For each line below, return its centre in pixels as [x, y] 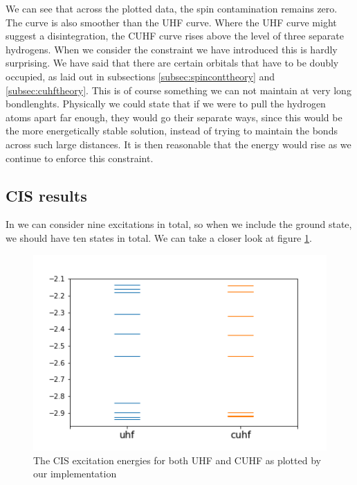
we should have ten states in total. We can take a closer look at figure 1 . [159, 237]
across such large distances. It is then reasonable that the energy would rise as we [178, 144]
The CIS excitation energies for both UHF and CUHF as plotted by [177, 460]
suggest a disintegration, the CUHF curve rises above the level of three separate [175, 36]
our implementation [75, 474]
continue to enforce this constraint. [80, 158]
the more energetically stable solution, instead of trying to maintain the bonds [172, 131]
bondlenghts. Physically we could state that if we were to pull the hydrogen [166, 104]
